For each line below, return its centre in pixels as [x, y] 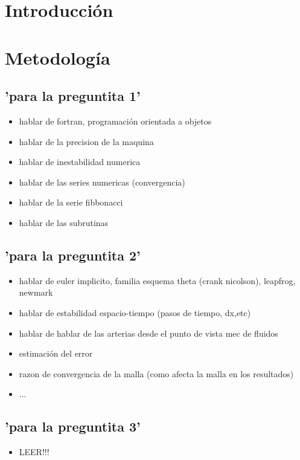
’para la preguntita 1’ [73, 96]
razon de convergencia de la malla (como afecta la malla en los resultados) [156, 373]
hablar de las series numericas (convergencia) [102, 182]
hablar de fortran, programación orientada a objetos [115, 121]
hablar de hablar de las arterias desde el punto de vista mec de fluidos [148, 333]
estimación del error [56, 353]
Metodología [58, 57]
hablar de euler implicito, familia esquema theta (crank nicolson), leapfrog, [157, 280]
